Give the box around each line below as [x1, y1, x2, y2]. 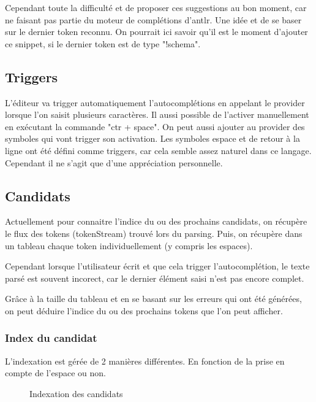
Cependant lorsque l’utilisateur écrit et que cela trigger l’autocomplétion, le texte [5, 260, 310, 273]
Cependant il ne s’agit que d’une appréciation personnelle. [5, 156, 223, 169]
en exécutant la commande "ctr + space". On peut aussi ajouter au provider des [5, 120, 305, 133]
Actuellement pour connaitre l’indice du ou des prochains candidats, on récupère [5, 215, 307, 228]
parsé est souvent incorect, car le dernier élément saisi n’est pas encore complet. [5, 271, 304, 284]
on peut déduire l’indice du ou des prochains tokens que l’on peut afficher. [5, 304, 283, 317]
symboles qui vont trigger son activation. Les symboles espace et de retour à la [5, 132, 300, 145]
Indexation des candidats [29, 387, 123, 400]
